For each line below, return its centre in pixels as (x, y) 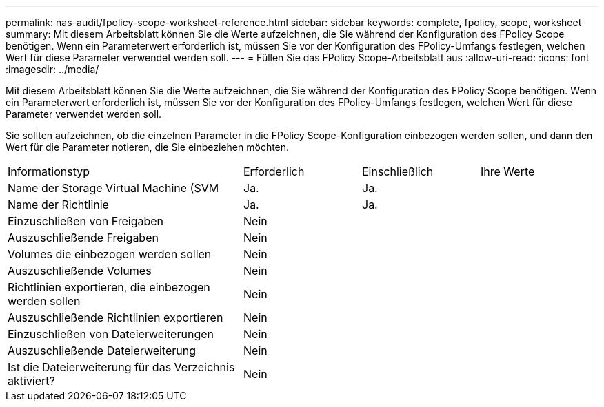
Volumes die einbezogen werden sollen (110, 254)
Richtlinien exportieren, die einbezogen (109, 287)
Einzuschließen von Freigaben (86, 221)
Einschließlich (398, 171)
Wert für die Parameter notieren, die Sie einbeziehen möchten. (148, 147)
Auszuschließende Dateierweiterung (102, 351)
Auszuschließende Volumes (80, 271)
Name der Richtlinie (58, 205)
